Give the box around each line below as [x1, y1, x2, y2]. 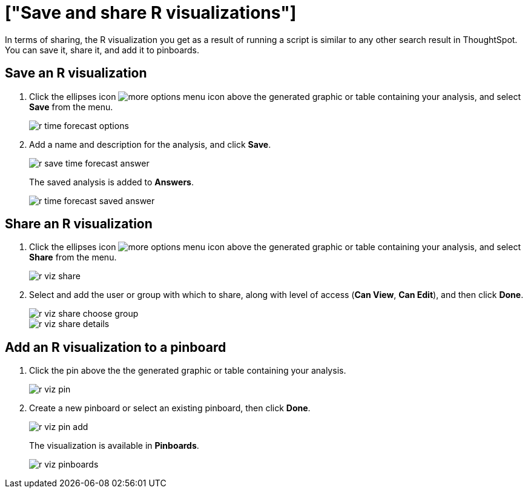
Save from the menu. [29, 101, 113, 112]
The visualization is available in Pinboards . [29, 440, 199, 451]
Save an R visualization [5, 65, 147, 81]
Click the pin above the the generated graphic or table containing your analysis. [29, 365, 346, 376]
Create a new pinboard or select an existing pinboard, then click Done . [29, 403, 311, 414]
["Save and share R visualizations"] [5, 2, 297, 23]
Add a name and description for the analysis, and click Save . [29, 139, 271, 150]
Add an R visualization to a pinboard [5, 339, 226, 355]
